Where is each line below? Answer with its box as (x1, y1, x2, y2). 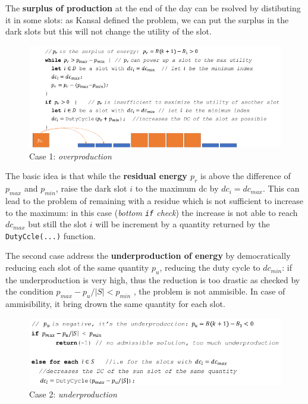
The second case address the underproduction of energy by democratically (5, 249, 291, 262)
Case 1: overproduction (29, 149, 112, 162)
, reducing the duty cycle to (159, 261, 260, 274)
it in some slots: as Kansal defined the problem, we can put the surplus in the (5, 13, 289, 26)
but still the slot (28, 218, 87, 230)
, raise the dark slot (55, 182, 127, 195)
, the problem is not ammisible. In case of (133, 285, 285, 297)
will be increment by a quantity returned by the (95, 218, 270, 230)
